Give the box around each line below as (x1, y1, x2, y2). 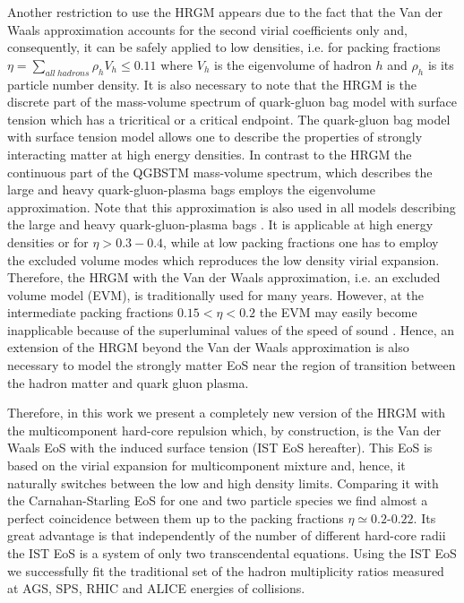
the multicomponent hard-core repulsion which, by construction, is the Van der (7, 420, 442, 439)
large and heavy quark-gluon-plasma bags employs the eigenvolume (7, 180, 375, 199)
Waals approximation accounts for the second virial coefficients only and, (7, 20, 408, 39)
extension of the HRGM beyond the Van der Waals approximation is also (7, 338, 409, 357)
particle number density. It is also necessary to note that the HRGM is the (7, 74, 417, 93)
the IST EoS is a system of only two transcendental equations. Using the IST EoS (7, 544, 457, 563)
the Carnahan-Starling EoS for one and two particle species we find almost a (7, 491, 428, 510)
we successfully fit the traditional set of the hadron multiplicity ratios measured (7, 561, 444, 580)
